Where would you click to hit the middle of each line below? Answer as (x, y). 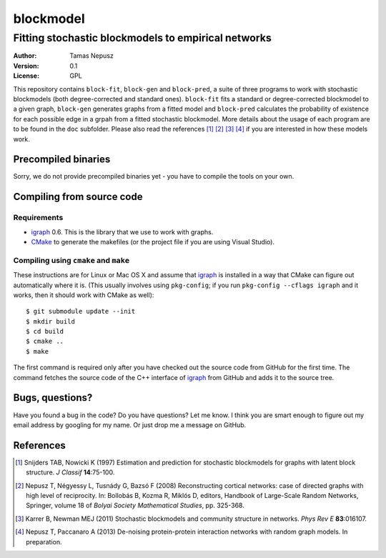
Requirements (38, 218)
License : (26, 76)
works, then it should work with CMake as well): (84, 295)
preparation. (44, 542)
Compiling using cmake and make (71, 260)
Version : (26, 66)
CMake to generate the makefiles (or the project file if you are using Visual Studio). (153, 241)
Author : (25, 56)
